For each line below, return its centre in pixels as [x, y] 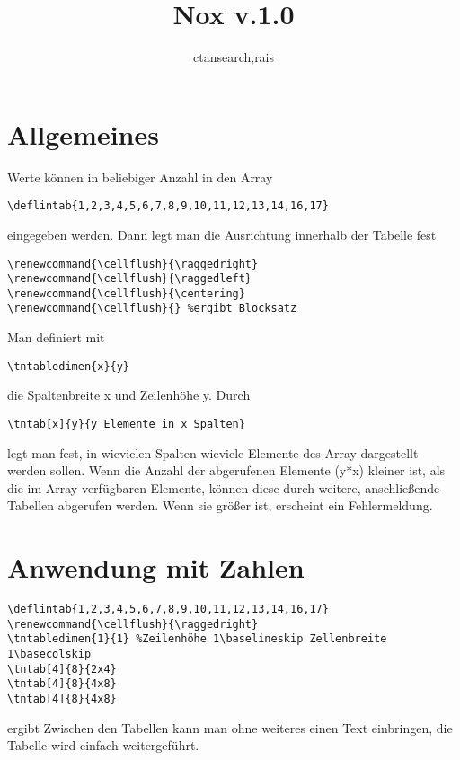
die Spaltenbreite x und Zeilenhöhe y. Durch [129, 395]
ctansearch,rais [234, 57]
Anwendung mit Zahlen [156, 567]
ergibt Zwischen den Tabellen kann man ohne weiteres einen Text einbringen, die [230, 727]
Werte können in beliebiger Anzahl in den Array [140, 177]
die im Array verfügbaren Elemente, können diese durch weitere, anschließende [224, 487]
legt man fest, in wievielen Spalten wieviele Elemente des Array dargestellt [213, 452]
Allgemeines [83, 133]
